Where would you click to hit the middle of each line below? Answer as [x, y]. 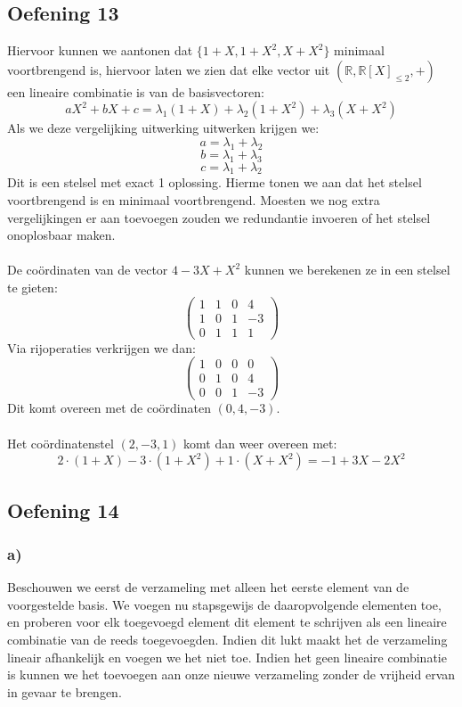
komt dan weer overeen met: [260, 443]
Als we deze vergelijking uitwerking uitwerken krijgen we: [163, 128]
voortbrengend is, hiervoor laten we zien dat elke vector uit [169, 69]
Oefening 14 [63, 510]
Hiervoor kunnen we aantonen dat [100, 50]
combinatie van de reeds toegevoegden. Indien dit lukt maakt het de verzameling [227, 639]
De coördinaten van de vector [88, 270]
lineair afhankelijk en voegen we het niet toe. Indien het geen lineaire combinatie [227, 657]
